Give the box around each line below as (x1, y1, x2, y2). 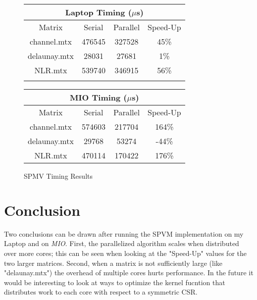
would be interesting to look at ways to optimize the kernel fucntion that (4, 277, 225, 287)
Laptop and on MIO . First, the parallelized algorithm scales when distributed (4, 238, 239, 249)
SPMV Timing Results (24, 171, 93, 181)
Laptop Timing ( (65, 6, 132, 18)
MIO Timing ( (70, 92, 127, 103)
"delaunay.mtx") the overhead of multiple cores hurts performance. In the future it (4, 267, 254, 278)
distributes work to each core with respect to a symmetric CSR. (4, 287, 198, 297)
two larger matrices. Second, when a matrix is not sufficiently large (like (4, 257, 222, 268)
